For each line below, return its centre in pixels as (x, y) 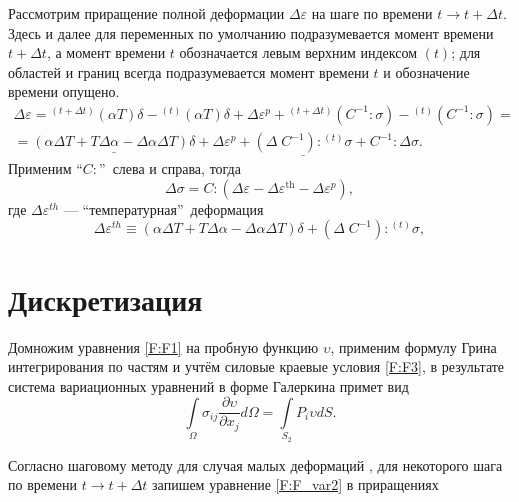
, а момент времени (106, 52)
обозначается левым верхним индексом (298, 52)
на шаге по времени (372, 13)
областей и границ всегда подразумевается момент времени (188, 71)
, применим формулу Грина (413, 346)
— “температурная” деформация (163, 208)
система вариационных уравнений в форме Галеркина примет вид (208, 385)
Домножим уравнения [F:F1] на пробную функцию (163, 346)
